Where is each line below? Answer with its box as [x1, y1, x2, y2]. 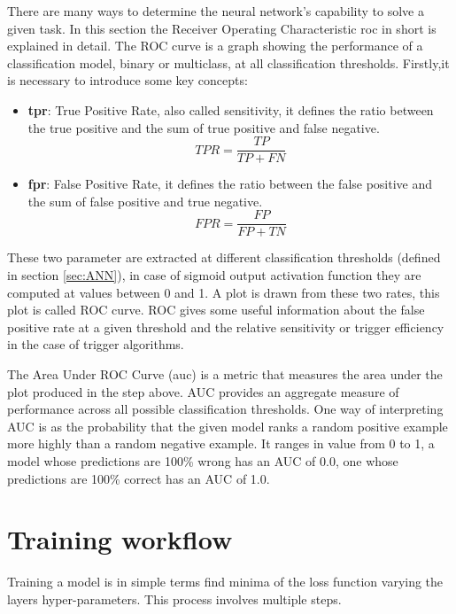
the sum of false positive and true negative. [27, 191, 263, 210]
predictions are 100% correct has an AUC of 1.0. [7, 469, 270, 487]
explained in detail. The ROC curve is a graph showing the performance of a [7, 36, 423, 55]
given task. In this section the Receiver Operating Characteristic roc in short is [7, 19, 437, 37]
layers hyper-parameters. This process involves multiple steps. [7, 589, 342, 608]
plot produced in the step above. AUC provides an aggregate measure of [7, 382, 399, 400]
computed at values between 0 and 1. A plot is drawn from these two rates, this [7, 283, 440, 301]
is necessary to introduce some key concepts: [7, 71, 248, 89]
